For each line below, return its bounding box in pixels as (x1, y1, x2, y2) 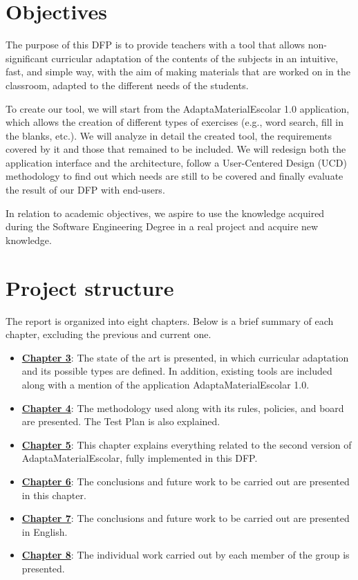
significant (6, 50, 48, 65)
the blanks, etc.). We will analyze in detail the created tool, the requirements (6, 128, 332, 142)
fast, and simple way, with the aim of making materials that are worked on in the (6, 64, 350, 79)
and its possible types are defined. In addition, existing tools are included (21, 364, 332, 378)
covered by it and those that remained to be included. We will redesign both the (6, 142, 346, 156)
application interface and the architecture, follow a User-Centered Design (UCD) (6, 155, 347, 169)
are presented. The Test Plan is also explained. (21, 414, 220, 429)
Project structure (6, 273, 174, 301)
